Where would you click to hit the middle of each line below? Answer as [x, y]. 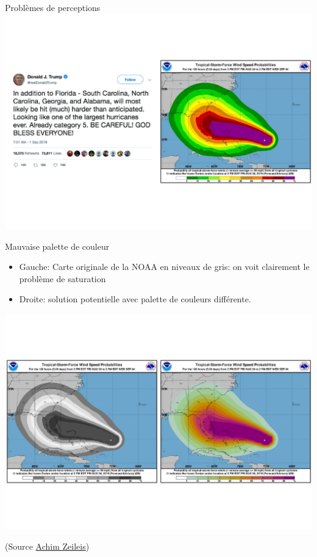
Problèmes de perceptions [53, 7]
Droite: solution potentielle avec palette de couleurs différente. [135, 299]
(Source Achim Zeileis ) [47, 546]
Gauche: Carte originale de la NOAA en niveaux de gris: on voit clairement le [164, 267]
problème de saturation [62, 278]
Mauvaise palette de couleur [57, 246]
